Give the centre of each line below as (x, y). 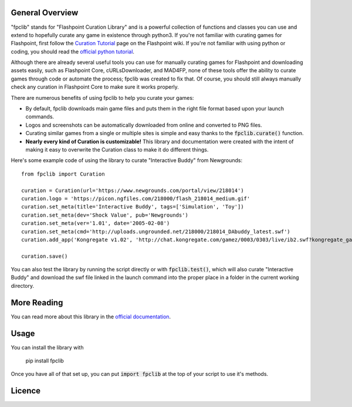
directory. (23, 285)
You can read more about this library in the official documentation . (91, 317)
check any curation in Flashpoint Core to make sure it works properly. (95, 87)
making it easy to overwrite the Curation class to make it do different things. (117, 149)
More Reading (37, 302)
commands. (40, 117)
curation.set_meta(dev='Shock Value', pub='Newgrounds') (105, 215)
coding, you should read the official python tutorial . (73, 51)
